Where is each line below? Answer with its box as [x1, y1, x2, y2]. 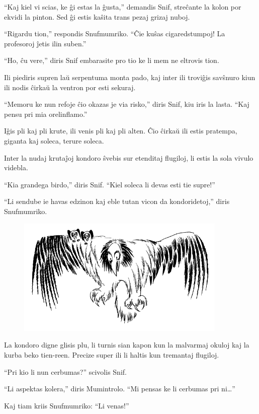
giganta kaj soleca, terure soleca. [4, 135, 104, 146]
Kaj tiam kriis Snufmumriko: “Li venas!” [4, 400, 129, 410]
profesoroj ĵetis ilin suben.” [4, 38, 87, 48]
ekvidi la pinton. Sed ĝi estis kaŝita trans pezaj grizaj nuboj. [4, 11, 190, 22]
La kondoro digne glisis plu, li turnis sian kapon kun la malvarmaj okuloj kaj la [4, 339, 249, 350]
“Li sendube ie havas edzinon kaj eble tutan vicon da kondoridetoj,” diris [4, 196, 230, 206]
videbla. [4, 162, 28, 173]
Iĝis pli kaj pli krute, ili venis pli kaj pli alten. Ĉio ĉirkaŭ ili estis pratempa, [4, 125, 237, 136]
